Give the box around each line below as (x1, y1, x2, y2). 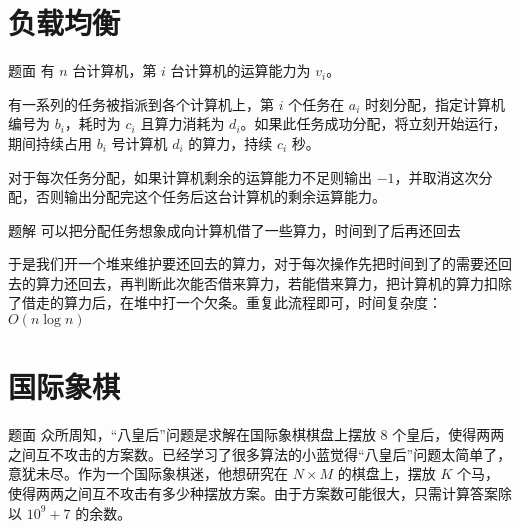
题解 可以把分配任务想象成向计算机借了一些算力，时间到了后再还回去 (8, 219, 461, 240)
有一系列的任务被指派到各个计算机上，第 (8, 93, 274, 114)
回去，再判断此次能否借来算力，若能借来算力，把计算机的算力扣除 (77, 272, 512, 293)
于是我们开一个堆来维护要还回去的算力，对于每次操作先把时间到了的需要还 (8, 253, 498, 274)
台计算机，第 (72, 60, 157, 81)
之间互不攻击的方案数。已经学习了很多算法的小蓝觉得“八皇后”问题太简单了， (8, 443, 512, 464)
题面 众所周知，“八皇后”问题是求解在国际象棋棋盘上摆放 (8, 424, 376, 445)
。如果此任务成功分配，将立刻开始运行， (240, 113, 507, 134)
